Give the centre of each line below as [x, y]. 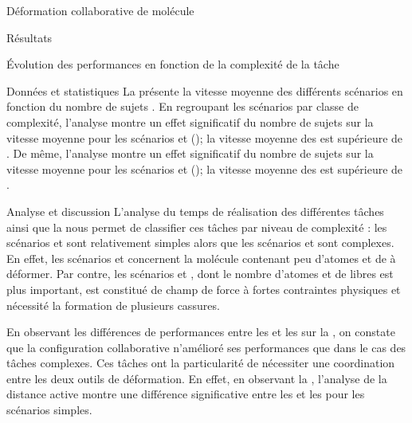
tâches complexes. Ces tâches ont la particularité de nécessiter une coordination [201, 363]
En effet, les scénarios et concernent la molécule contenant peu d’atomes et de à [201, 258]
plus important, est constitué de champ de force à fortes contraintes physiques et [204, 289]
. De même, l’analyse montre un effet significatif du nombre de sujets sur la [190, 153]
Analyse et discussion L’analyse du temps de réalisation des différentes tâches [195, 211]
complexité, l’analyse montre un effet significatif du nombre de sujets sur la [190, 121]
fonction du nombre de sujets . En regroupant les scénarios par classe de [182, 106]
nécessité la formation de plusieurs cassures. [113, 305]
